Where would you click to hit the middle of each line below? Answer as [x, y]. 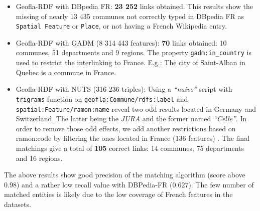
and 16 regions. [39, 158]
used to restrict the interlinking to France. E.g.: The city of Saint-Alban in [131, 62]
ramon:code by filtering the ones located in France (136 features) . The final [133, 138]
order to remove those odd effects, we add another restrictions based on [126, 128]
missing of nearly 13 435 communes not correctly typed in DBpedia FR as [130, 16]
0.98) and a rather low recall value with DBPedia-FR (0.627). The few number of [129, 184]
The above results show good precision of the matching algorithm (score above [125, 175]
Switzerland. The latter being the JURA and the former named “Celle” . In [131, 119]
